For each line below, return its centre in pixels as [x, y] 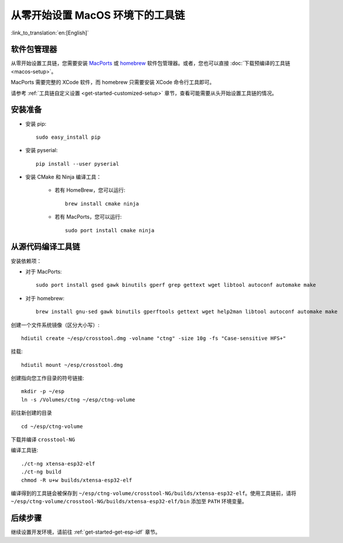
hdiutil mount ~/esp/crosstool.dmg [72, 365]
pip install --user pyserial [77, 164]
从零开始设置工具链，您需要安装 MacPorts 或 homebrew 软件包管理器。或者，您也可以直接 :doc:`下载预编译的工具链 [150, 63]
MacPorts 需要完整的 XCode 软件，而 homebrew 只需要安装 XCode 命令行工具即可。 [113, 83]
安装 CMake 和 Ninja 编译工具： [63, 177]
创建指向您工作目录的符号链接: [48, 378]
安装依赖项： [26, 261]
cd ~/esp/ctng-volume [52, 426]
